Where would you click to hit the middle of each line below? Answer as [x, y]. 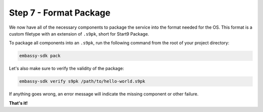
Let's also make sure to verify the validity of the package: [66, 69]
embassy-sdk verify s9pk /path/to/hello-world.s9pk [82, 81]
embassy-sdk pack [40, 56]
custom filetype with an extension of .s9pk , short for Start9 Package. [79, 34]
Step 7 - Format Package [60, 13]
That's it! [18, 103]
